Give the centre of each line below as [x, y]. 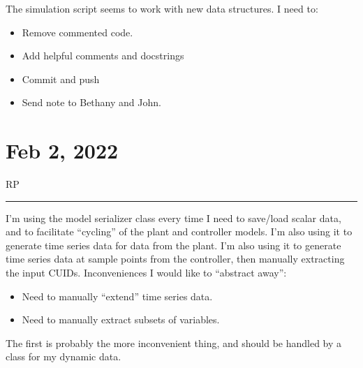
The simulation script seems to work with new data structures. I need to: [162, 8]
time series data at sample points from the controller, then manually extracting [175, 259]
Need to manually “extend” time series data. [117, 296]
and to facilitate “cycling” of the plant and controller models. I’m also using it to [179, 231]
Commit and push [61, 79]
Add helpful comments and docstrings [103, 56]
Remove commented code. [77, 32]
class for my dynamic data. [64, 356]
